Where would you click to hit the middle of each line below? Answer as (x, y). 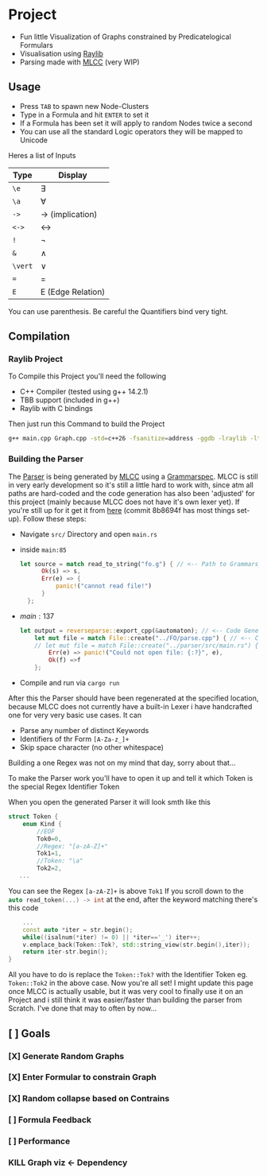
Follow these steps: (54, 518)
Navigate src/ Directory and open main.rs (88, 534)
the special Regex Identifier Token (64, 787)
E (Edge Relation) (73, 292)
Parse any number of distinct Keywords (84, 731)
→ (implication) (69, 214)
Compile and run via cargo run (70, 683)
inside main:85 (43, 549)
